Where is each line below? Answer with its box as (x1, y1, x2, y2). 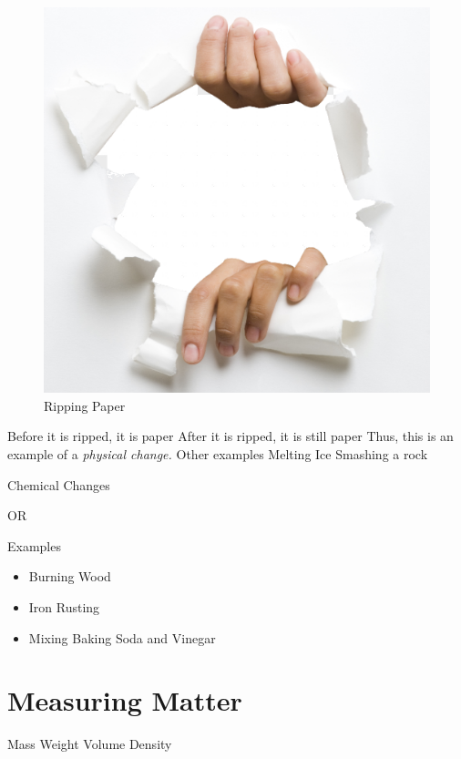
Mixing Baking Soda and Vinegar (28, 628, 216, 647)
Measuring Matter (7, 682, 242, 719)
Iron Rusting (28, 597, 100, 616)
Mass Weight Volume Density (7, 734, 172, 754)
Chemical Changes (7, 475, 110, 494)
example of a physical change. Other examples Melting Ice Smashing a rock (7, 444, 428, 463)
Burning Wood (28, 567, 111, 586)
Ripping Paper (44, 395, 126, 415)
